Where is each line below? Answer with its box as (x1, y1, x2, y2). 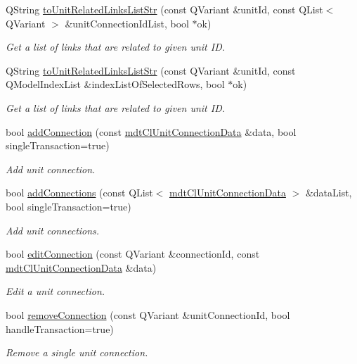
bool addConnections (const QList (6, 185, 153, 200)
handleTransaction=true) (6, 321, 114, 336)
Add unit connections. (6, 222, 100, 237)
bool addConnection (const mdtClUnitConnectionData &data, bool (6, 124, 297, 139)
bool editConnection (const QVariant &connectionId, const (6, 246, 260, 261)
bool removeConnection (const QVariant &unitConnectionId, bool (6, 307, 290, 322)
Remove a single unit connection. (6, 345, 148, 360)
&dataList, (305, 185, 352, 200)
